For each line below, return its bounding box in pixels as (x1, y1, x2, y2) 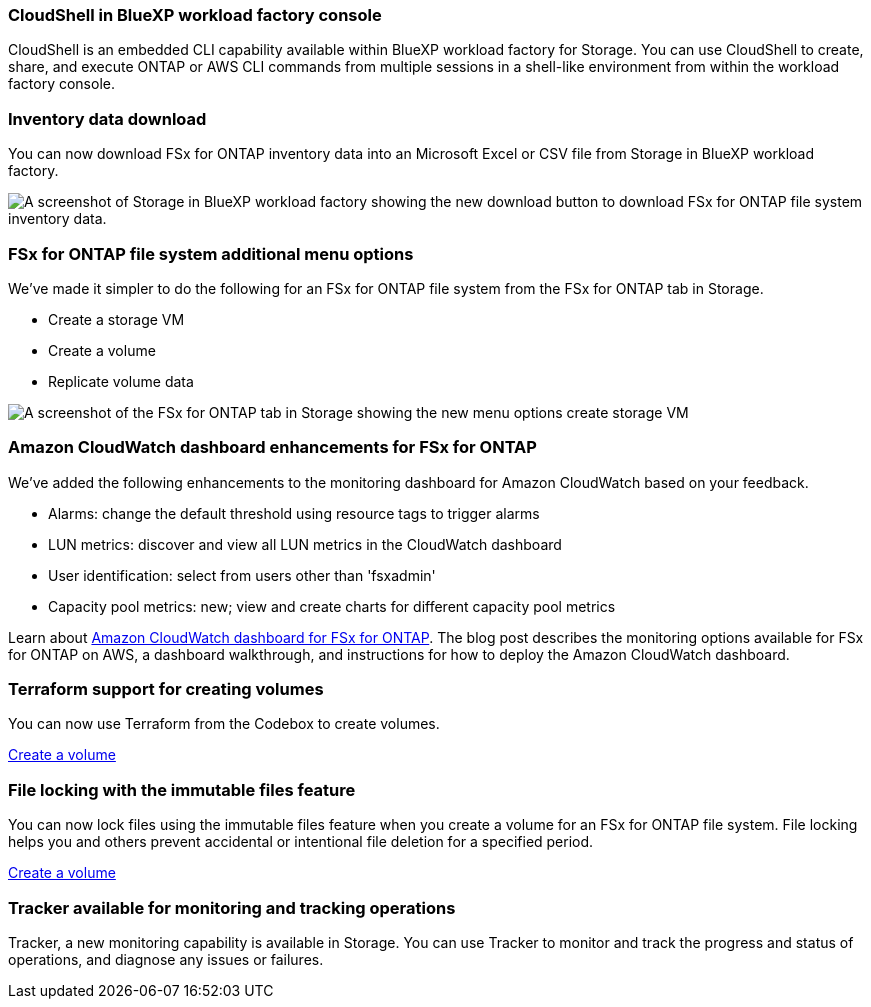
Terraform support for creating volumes (8, 679, 324, 699)
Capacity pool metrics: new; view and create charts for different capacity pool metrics (48, 597, 616, 615)
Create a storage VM (48, 310, 185, 328)
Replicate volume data (48, 372, 194, 390)
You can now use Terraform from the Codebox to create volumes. (8, 715, 440, 733)
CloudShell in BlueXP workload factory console (8, 5, 382, 25)
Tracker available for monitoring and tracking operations (8, 897, 456, 918)
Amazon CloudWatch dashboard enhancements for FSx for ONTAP (8, 437, 537, 458)
